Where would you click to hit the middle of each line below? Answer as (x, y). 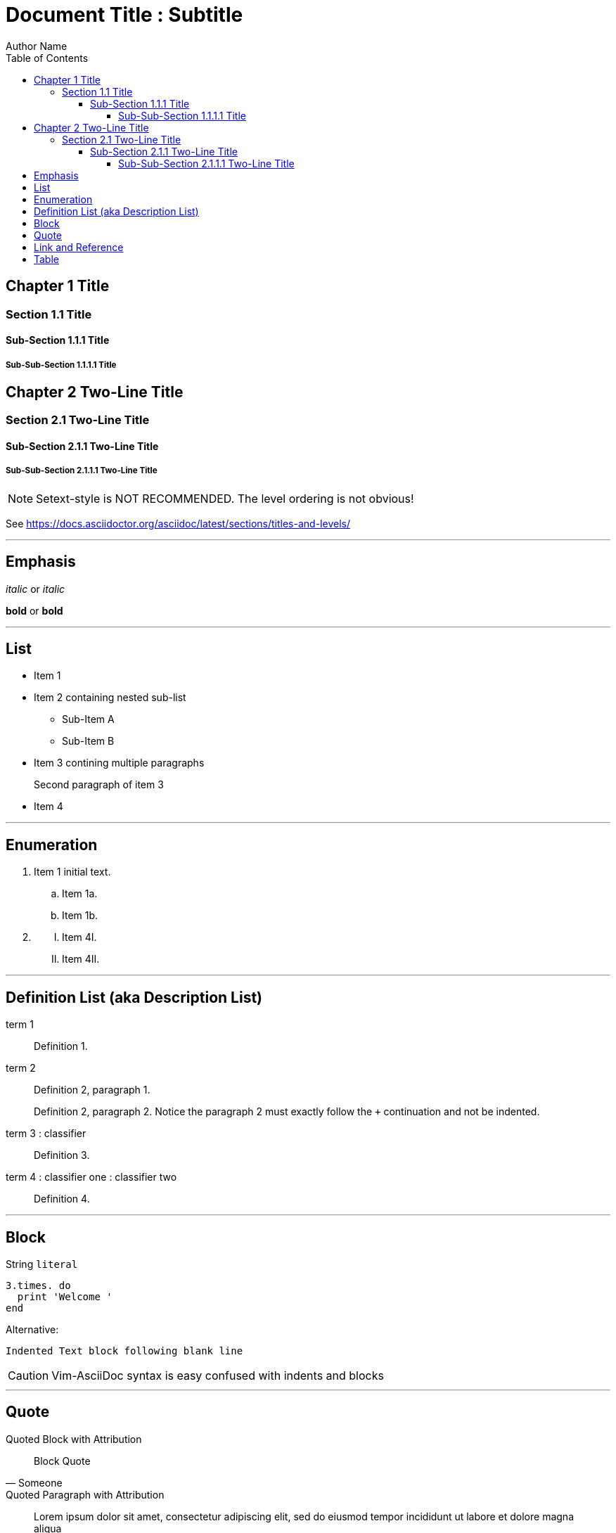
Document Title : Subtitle (124, 15)
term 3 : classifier (46, 1134)
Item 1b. (80, 916)
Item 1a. (80, 894)
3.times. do (38, 1286)
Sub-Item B (88, 741)
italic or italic (36, 589)
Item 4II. (81, 959)
